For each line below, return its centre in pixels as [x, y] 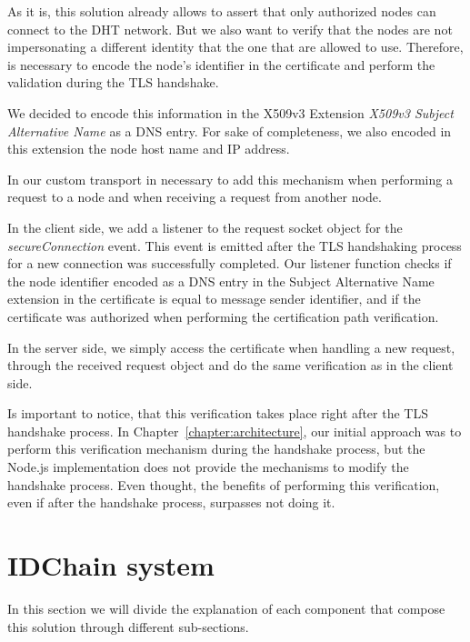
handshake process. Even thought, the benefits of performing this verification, [224, 484]
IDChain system [111, 565]
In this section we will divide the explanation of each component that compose [226, 608]
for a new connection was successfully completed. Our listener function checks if [230, 263]
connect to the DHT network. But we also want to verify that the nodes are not [230, 29]
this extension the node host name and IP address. [149, 149]
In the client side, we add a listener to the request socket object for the [205, 227]
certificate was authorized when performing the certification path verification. [223, 316]
